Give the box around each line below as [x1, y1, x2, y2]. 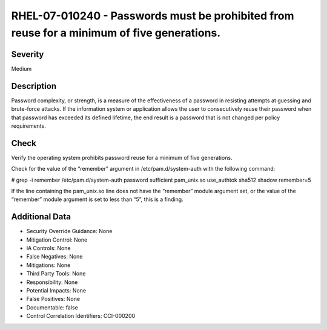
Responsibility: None [26, 279, 78, 286]
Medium [11, 65, 32, 72]
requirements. [11, 122, 47, 130]
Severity [11, 49, 44, 59]
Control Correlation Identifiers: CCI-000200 [26, 312, 136, 320]
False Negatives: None [26, 253, 83, 260]
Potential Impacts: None [26, 287, 87, 294]
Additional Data [11, 212, 71, 222]
